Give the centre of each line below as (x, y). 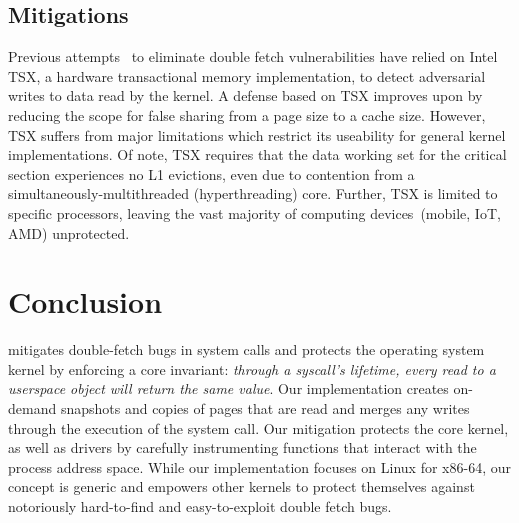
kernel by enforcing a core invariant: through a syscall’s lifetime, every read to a (252, 368)
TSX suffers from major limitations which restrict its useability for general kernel (257, 134)
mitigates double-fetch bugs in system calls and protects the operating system (246, 349)
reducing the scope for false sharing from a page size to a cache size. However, (247, 114)
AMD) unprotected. (69, 232)
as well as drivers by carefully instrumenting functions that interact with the (242, 447)
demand (32, 408)
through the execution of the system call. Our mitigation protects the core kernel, (258, 427)
